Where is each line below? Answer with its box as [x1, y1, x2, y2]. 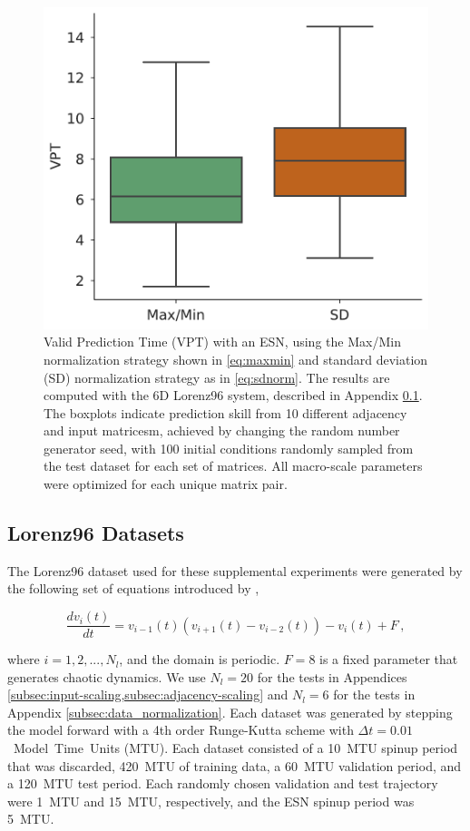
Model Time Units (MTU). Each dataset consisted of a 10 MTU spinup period [13, 738, 458, 758]
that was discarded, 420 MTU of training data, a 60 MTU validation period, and [7, 756, 462, 775]
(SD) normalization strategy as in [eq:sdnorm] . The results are [44, 367, 390, 386]
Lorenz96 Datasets [7, 519, 184, 547]
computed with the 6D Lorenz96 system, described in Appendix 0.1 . [44, 386, 423, 405]
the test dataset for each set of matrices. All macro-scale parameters [44, 456, 423, 475]
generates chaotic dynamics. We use [7, 667, 206, 686]
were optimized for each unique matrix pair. [44, 474, 288, 494]
